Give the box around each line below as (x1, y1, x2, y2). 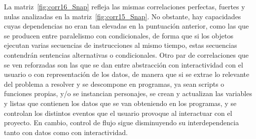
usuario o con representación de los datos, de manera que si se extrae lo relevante (4, 69, 250, 79)
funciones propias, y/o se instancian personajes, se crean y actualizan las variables (4, 88, 252, 99)
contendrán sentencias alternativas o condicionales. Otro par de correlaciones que (4, 49, 249, 60)
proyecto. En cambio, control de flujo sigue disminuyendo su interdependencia (4, 117, 239, 128)
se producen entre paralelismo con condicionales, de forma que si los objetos (4, 30, 233, 40)
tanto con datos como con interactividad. (4, 127, 128, 137)
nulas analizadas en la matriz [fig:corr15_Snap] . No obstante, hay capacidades (4, 11, 241, 21)
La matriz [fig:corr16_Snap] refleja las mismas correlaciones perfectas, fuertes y (4, 1, 245, 11)
